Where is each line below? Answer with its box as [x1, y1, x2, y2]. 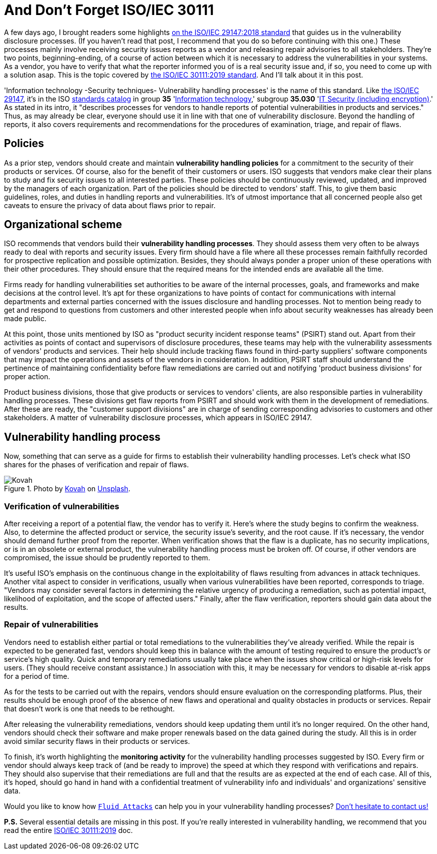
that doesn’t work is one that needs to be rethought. [4, 704, 175, 713]
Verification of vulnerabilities [4, 501, 119, 511]
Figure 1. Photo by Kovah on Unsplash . [4, 484, 130, 493]
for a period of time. [4, 671, 69, 680]
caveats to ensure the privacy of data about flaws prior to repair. [4, 201, 216, 210]
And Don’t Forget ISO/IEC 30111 [4, 2, 214, 19]
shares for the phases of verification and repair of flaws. [4, 460, 189, 469]
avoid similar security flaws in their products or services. [4, 736, 190, 745]
